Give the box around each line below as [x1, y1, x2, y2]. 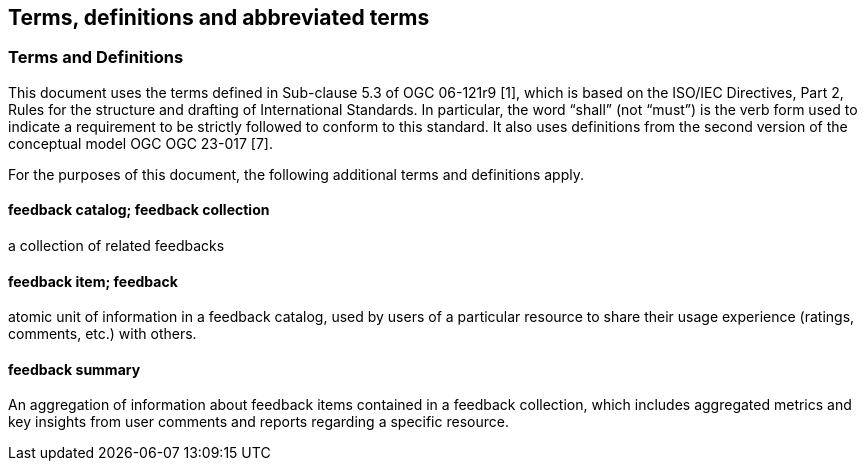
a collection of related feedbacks [8, 237, 225, 255]
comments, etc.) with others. [8, 325, 197, 343]
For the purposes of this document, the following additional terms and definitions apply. [8, 165, 584, 183]
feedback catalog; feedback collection [8, 201, 270, 219]
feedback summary [8, 360, 141, 378]
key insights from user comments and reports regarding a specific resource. [8, 413, 509, 431]
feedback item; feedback [8, 272, 178, 290]
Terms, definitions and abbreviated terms [8, 5, 430, 30]
